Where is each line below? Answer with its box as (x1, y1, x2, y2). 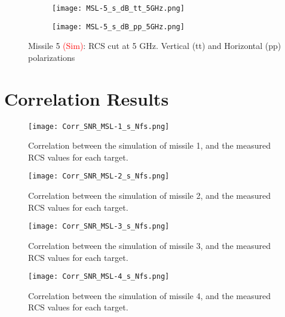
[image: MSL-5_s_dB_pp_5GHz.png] (52, 22, 185, 31)
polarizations (28, 51, 75, 63)
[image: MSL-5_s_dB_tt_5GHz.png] (52, 4, 185, 13)
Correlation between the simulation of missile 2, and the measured (28, 189, 271, 202)
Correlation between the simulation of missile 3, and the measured (28, 239, 271, 251)
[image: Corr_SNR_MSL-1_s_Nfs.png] (28, 122, 170, 131)
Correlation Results (4, 86, 169, 110)
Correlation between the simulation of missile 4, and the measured (28, 289, 271, 301)
